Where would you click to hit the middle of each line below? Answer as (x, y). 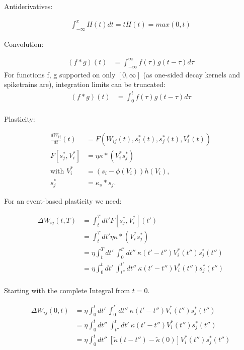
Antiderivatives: (28, 6)
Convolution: (24, 43)
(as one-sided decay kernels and (191, 74)
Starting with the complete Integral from (67, 290)
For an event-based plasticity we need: (63, 201)
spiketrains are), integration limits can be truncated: (85, 84)
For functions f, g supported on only (60, 74)
